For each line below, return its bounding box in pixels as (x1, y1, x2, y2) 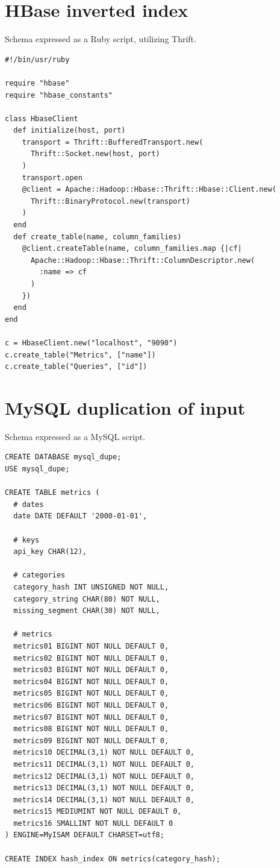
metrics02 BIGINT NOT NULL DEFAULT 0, (13, 653, 169, 662)
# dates (13, 500, 44, 509)
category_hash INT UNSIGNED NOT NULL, (13, 583, 169, 591)
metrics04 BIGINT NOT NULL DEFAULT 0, (13, 677, 169, 686)
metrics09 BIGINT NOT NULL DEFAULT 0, (13, 736, 169, 745)
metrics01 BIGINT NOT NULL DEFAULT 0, (13, 641, 169, 650)
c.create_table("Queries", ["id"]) (5, 362, 148, 371)
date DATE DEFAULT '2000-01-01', (13, 512, 148, 521)
